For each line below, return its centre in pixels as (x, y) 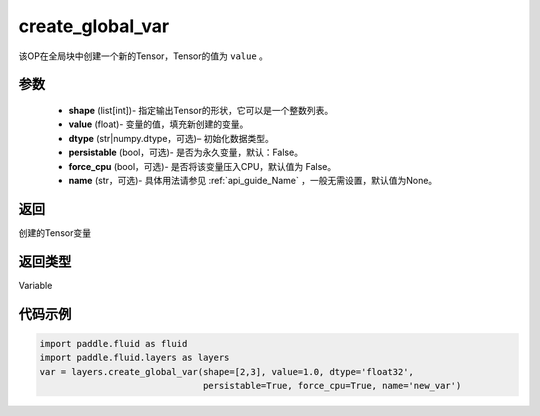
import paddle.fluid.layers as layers (134, 358)
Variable (35, 285)
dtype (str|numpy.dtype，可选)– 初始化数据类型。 (171, 138)
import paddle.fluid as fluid (113, 343)
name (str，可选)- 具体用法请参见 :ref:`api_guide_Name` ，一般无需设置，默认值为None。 (253, 180)
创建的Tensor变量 (55, 232)
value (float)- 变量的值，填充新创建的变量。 (158, 124)
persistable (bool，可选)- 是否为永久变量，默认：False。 (186, 152)
